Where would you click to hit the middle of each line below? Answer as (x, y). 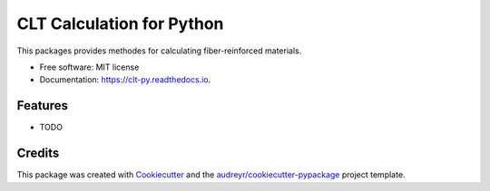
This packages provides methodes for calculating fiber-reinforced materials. (159, 51)
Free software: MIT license (89, 67)
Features (42, 105)
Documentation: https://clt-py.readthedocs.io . (125, 80)
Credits (38, 153)
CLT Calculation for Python (120, 24)
